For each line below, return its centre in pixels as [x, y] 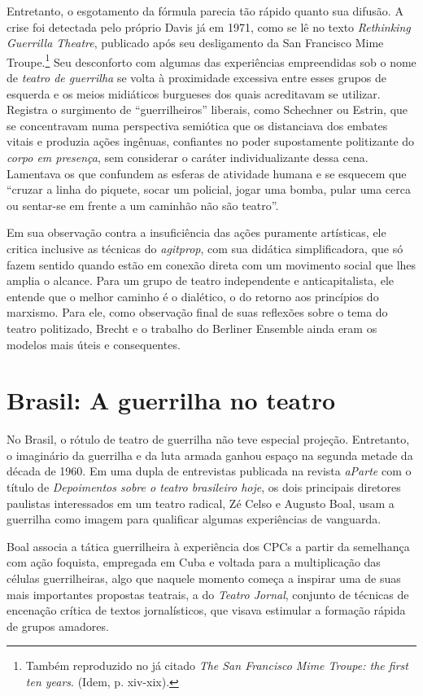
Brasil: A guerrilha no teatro [171, 400]
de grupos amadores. [58, 626]
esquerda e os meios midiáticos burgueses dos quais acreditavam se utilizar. [194, 93]
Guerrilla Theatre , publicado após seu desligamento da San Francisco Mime [195, 43]
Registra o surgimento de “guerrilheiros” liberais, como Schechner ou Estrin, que [207, 109]
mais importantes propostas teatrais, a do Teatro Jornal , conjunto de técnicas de [208, 594]
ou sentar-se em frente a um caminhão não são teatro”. [143, 205]
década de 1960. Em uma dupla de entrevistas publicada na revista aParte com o [209, 471]
